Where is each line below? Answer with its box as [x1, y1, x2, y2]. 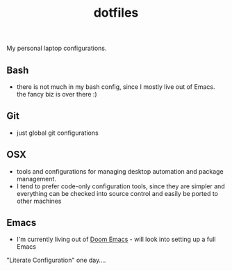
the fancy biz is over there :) [16, 90, 98, 98]
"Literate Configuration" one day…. [6, 256, 106, 265]
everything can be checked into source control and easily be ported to [16, 189, 218, 197]
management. [16, 174, 57, 183]
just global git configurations [16, 129, 99, 137]
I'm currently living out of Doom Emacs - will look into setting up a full [16, 235, 216, 244]
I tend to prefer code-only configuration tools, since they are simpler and [16, 182, 225, 190]
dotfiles [93, 5, 139, 21]
